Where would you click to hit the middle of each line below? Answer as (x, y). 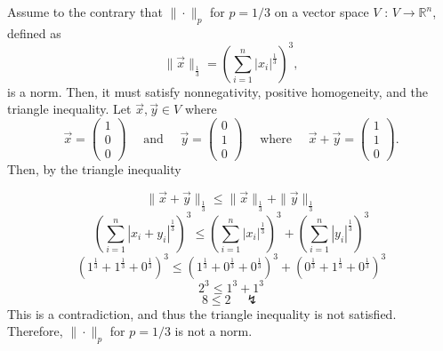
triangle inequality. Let (69, 109)
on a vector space (322, 12)
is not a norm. (213, 331)
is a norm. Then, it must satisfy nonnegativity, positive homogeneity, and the (217, 91)
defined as (34, 32)
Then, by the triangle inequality (94, 169)
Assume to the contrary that (85, 12)
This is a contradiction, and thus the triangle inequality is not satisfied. (202, 313)
